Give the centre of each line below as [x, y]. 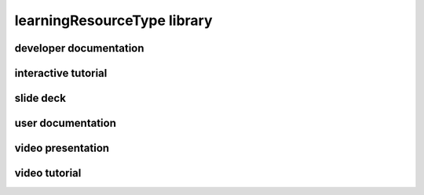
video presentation [62, 148]
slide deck [40, 98]
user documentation [66, 123]
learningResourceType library [113, 20]
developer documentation [79, 48]
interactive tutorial [61, 73]
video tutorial [48, 173]
